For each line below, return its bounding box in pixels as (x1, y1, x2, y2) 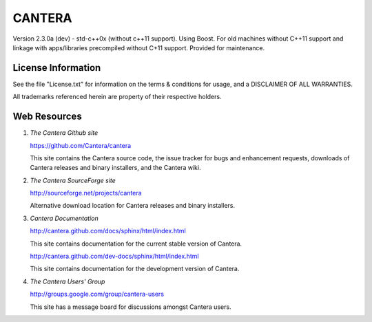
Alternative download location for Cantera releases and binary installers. (30, 202, 236, 210)
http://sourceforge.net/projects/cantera (30, 189, 142, 197)
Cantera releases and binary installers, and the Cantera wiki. (30, 164, 201, 172)
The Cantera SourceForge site (30, 176, 116, 184)
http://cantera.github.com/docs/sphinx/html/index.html (30, 227, 186, 235)
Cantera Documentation (30, 214, 99, 222)
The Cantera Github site (30, 129, 99, 137)
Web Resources (12, 111, 82, 122)
